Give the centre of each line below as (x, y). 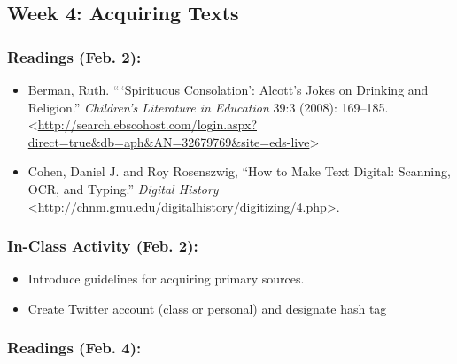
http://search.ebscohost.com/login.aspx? (147, 124)
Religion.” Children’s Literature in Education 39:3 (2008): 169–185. (208, 107)
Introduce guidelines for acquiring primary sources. (166, 279)
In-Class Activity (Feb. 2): (103, 246)
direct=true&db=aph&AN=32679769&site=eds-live (169, 141)
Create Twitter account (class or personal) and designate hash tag (207, 308)
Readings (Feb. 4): (74, 348)
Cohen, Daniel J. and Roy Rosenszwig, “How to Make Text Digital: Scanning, (239, 171)
